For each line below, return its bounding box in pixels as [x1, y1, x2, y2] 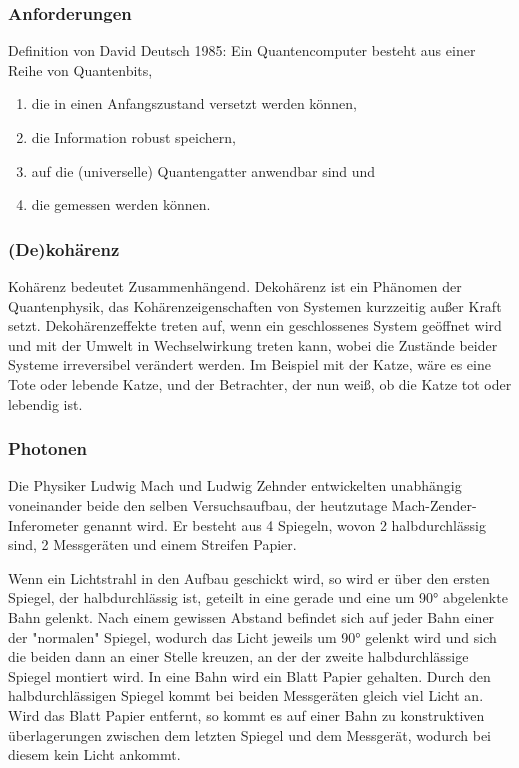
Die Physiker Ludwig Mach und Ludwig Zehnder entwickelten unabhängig [8, 475, 462, 496]
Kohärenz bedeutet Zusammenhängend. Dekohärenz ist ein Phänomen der [8, 276, 462, 296]
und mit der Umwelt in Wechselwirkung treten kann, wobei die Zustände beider [8, 334, 498, 355]
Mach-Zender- [391, 494, 477, 515]
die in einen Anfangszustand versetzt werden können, [31, 93, 357, 114]
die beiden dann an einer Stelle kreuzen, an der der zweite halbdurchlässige [8, 646, 469, 667]
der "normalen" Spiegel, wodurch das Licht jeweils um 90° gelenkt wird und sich [8, 626, 497, 647]
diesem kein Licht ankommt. [8, 744, 181, 765]
